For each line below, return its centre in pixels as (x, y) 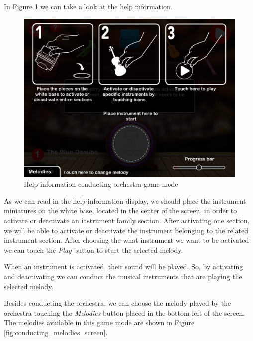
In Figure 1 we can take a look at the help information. (88, 6)
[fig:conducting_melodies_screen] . (56, 332)
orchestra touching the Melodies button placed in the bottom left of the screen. (125, 312)
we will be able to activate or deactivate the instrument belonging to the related (126, 230)
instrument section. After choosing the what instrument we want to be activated (126, 240)
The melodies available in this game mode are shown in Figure (99, 322)
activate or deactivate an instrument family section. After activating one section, (127, 220)
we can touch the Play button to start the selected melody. (94, 250)
